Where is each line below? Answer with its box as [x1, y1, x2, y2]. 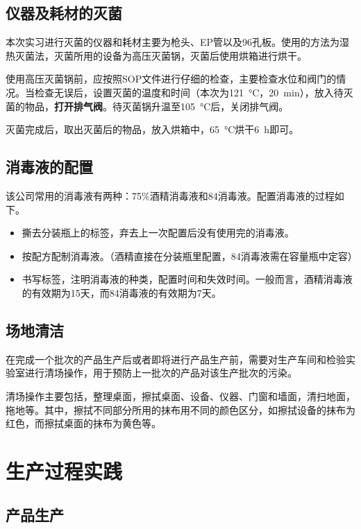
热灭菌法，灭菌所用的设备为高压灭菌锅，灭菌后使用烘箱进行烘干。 [6, 48, 307, 62]
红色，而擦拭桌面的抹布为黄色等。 [6, 416, 161, 431]
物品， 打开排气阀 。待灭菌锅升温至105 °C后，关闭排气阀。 [24, 98, 289, 113]
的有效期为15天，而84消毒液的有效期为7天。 [22, 285, 221, 300]
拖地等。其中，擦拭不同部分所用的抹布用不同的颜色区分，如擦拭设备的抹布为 [6, 402, 355, 417]
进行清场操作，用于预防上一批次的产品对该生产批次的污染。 [24, 365, 297, 380]
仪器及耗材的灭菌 [6, 2, 122, 24]
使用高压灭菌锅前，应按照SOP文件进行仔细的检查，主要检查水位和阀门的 [6, 71, 337, 86]
